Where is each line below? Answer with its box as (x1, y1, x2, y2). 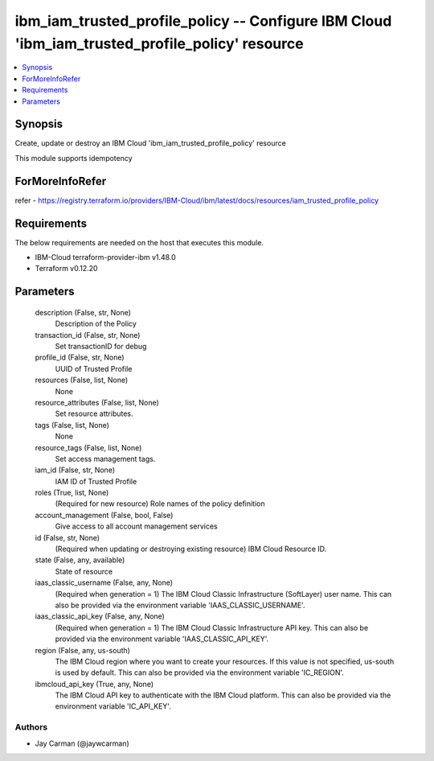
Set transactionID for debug (55, 341, 147, 351)
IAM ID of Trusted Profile (55, 476, 137, 486)
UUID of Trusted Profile (55, 364, 133, 373)
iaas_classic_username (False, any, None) (35, 578, 173, 587)
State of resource (55, 566, 113, 576)
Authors (14, 722, 48, 733)
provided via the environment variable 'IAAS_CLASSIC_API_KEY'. (55, 634, 269, 644)
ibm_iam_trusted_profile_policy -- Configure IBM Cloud (14, 12, 392, 30)
